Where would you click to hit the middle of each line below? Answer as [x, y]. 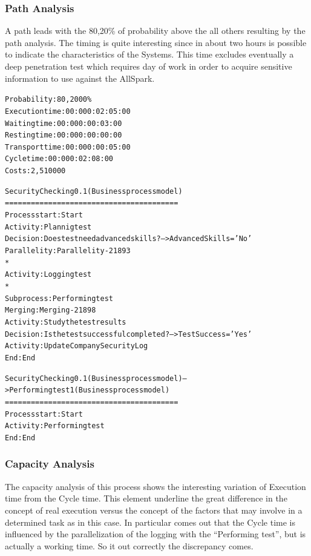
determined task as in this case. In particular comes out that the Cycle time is [150, 522]
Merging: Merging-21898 [51, 310]
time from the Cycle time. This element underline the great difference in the [146, 498]
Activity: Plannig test [48, 227]
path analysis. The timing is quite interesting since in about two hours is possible [156, 42]
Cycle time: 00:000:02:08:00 [59, 159]
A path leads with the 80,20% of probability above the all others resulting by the [155, 31]
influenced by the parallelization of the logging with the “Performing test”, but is [155, 534]
